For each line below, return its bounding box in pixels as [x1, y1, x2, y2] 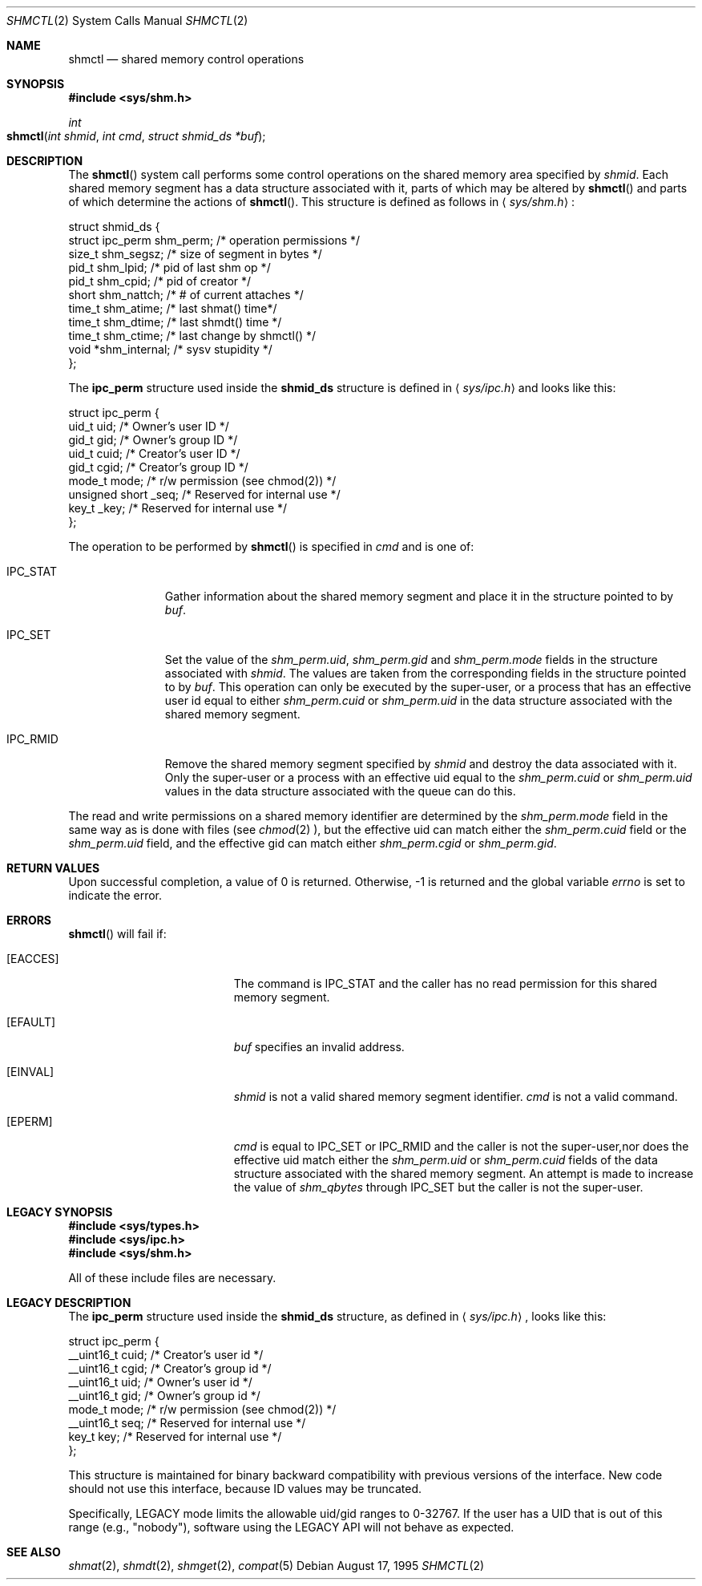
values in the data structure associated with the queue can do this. [164, 784, 516, 798]
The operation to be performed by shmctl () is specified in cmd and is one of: [68, 540, 474, 553]
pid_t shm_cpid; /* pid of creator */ [68, 274, 252, 288]
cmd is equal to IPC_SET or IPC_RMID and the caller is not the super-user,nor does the [233, 1139, 689, 1153]
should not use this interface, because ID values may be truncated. [68, 1482, 422, 1495]
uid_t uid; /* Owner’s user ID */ [68, 419, 229, 433]
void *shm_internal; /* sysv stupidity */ [68, 342, 272, 356]
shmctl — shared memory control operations [68, 52, 305, 66]
